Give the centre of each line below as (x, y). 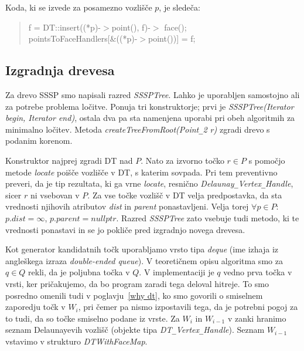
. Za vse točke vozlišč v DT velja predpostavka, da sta (185, 195)
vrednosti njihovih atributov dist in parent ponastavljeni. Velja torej (127, 206)
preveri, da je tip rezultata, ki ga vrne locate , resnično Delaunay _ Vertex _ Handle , (149, 183)
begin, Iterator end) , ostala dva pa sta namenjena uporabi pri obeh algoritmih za (150, 118)
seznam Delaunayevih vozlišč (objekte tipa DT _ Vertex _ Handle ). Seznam (135, 330)
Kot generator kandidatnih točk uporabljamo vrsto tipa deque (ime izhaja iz (142, 249)
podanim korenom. (39, 141)
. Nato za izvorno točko (182, 161)
